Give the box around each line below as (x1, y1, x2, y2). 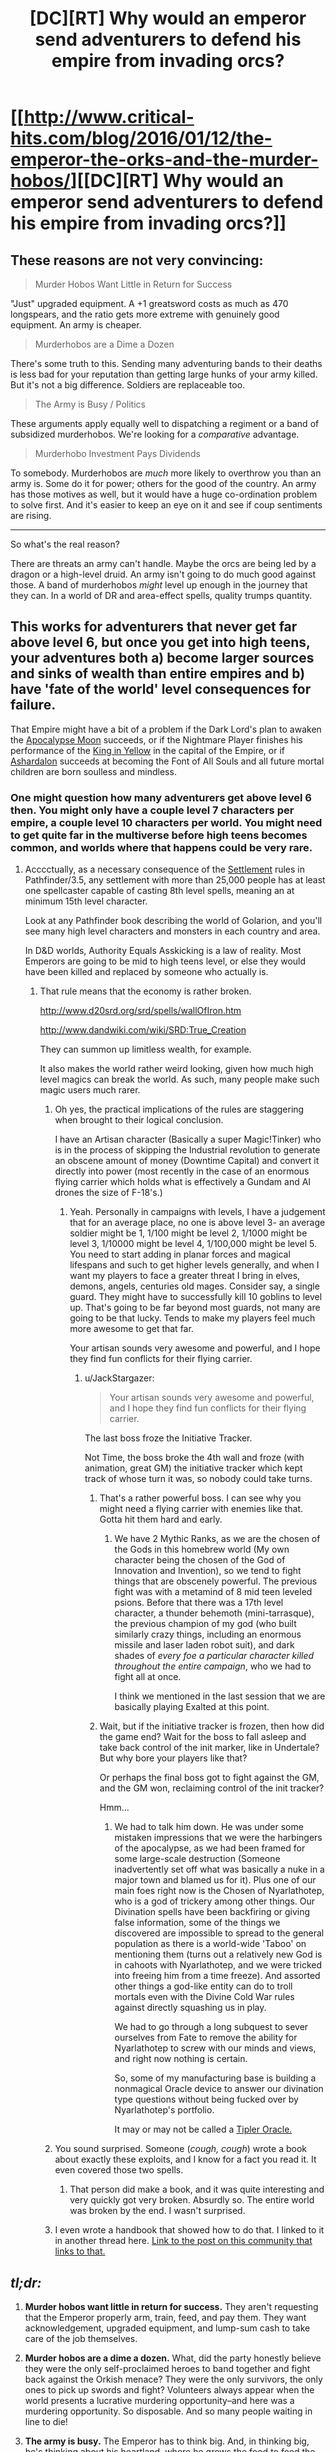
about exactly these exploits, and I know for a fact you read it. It (54, 2153, 317, 2166)
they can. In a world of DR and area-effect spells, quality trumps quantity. (10, 590, 313, 601)
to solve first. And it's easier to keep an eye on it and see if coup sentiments (10, 499, 323, 511)
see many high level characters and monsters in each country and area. (24, 925, 321, 937)
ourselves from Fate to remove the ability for (114, 2032, 298, 2044)
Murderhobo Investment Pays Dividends (34, 448, 201, 459)
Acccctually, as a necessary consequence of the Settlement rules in (24, 863, 305, 876)
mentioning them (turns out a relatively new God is (114, 1948, 323, 1961)
